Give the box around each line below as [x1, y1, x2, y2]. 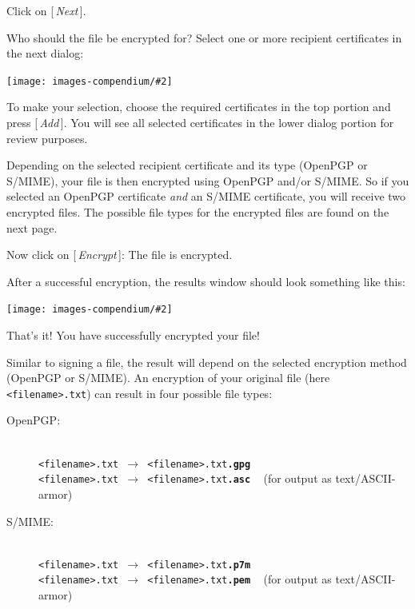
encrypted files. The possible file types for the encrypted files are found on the [6, 204, 389, 220]
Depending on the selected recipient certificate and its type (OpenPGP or [6, 157, 368, 173]
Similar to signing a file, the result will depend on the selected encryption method [6, 353, 407, 370]
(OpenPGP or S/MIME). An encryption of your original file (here [6, 369, 330, 386]
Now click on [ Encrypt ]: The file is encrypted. [6, 246, 233, 263]
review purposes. [6, 129, 88, 146]
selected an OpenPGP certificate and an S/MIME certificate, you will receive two [6, 188, 406, 205]
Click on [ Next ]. [6, 2, 86, 18]
